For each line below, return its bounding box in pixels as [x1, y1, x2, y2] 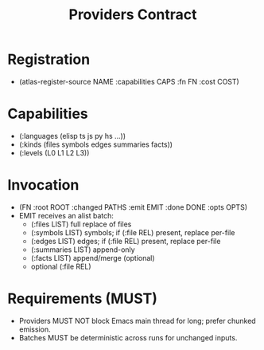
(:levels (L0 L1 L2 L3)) [18, 147, 90, 157]
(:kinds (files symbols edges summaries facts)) [18, 140, 173, 149]
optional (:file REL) [30, 262, 92, 271]
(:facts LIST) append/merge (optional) [30, 253, 156, 262]
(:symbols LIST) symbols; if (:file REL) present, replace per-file [30, 227, 235, 237]
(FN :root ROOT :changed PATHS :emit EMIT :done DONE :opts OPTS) [18, 202, 248, 212]
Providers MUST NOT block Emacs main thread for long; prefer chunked [18, 316, 256, 325]
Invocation [7, 176, 80, 195]
